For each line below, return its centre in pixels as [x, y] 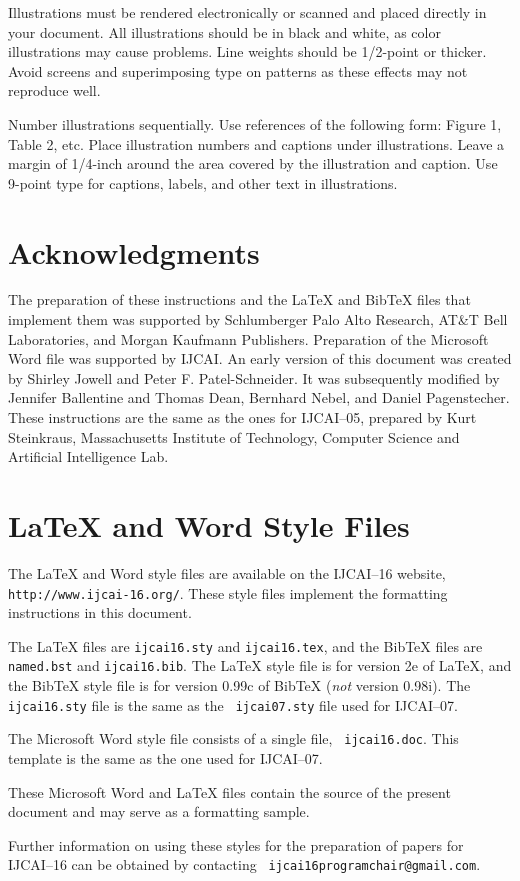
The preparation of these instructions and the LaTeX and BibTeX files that [239, 299]
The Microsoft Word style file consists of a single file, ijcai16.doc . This [233, 738]
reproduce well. [54, 90]
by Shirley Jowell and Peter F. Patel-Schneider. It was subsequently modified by [254, 377]
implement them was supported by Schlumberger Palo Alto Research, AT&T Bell [258, 319]
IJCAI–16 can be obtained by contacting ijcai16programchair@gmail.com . [244, 864]
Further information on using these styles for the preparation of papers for [236, 844]
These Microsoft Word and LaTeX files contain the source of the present [229, 791]
